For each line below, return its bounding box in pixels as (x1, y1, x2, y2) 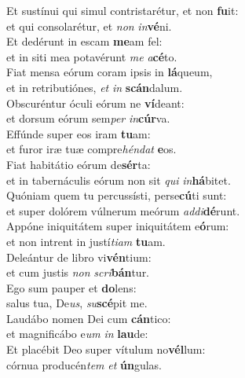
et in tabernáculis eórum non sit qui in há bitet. (6, 171, 231, 188)
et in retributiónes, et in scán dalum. (6, 79, 183, 95)
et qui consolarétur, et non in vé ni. (6, 17, 172, 34)
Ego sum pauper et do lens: (6, 279, 137, 295)
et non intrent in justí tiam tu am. (6, 233, 166, 249)
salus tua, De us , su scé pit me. (6, 295, 148, 311)
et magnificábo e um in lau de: (6, 325, 148, 342)
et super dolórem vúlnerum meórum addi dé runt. (6, 202, 240, 218)
